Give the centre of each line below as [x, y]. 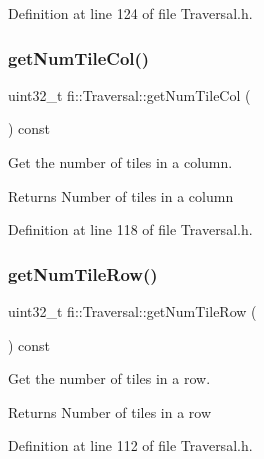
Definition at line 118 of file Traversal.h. [130, 229]
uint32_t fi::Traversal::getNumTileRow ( [132, 311]
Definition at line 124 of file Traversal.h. [130, 13]
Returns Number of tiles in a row [110, 411]
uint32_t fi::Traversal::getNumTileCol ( [129, 94]
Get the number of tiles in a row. [109, 378]
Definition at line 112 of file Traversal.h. [130, 445]
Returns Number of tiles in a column [121, 195]
